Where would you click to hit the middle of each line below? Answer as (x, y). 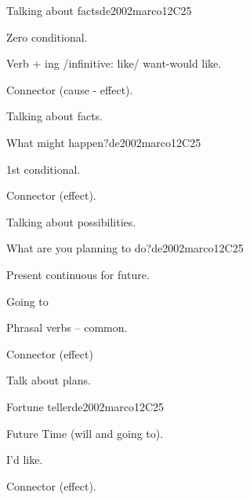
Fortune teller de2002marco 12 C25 (85, 406)
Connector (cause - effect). (70, 89)
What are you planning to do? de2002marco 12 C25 (125, 248)
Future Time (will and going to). (85, 433)
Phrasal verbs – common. (67, 327)
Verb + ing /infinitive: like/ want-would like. (114, 63)
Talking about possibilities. (71, 221)
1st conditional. (43, 169)
